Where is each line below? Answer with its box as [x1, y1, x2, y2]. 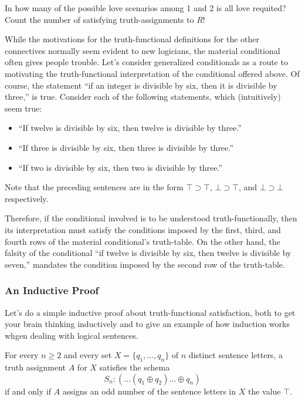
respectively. [5, 192, 49, 204]
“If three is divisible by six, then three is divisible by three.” [18, 141, 233, 153]
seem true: [5, 102, 42, 114]
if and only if [5, 385, 51, 397]
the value [248, 385, 281, 397]
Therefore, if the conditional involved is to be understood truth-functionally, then [5, 212, 297, 224]
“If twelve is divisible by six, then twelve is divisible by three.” [18, 122, 242, 134]
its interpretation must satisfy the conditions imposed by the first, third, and [5, 223, 281, 235]
